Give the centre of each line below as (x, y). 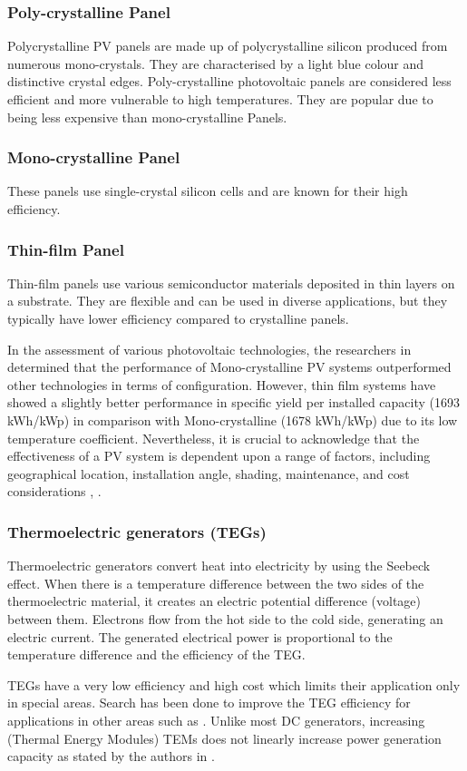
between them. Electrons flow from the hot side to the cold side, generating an (225, 618)
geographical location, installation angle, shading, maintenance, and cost (209, 473)
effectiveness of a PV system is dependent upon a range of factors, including (219, 456)
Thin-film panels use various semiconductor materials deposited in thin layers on (231, 283)
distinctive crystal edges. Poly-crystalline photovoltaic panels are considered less (229, 81)
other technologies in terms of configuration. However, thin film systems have (222, 384)
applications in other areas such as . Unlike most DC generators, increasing (216, 720)
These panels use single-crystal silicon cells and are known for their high (208, 191)
